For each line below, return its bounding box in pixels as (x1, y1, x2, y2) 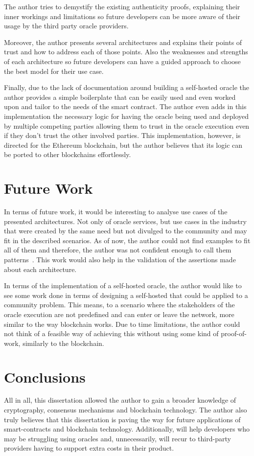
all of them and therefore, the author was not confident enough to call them (4, 245, 231, 255)
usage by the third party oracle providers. (4, 21, 129, 31)
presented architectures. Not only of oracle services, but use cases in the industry (4, 216, 247, 226)
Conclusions (4, 366, 86, 387)
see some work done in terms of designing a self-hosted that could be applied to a (4, 290, 248, 300)
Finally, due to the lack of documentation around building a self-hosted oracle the (4, 82, 249, 92)
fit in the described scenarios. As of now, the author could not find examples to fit (4, 235, 251, 245)
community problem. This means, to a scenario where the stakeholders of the (4, 299, 235, 310)
